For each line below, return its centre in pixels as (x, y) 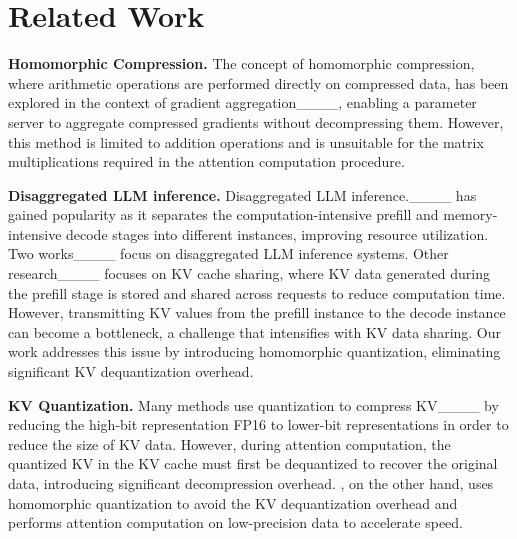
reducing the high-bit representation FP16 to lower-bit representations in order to (258, 424)
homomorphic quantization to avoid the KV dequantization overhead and (233, 502)
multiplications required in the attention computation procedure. (206, 161)
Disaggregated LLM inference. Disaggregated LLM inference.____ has (242, 194)
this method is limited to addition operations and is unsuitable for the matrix (246, 141)
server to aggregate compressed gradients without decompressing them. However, (256, 121)
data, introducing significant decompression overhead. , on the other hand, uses (251, 483)
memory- (470, 214)
